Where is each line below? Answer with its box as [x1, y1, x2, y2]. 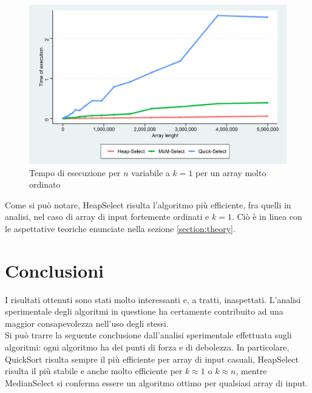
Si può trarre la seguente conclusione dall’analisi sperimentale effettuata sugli [5, 329, 292, 341]
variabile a [131, 166, 170, 179]
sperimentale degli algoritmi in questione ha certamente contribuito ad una [5, 305, 283, 318]
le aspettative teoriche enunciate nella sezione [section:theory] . [5, 222, 236, 234]
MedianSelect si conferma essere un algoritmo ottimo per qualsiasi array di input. [5, 376, 308, 389]
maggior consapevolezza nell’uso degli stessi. [5, 316, 169, 329]
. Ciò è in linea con [231, 210, 302, 223]
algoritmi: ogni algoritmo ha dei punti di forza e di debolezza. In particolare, [5, 341, 290, 353]
